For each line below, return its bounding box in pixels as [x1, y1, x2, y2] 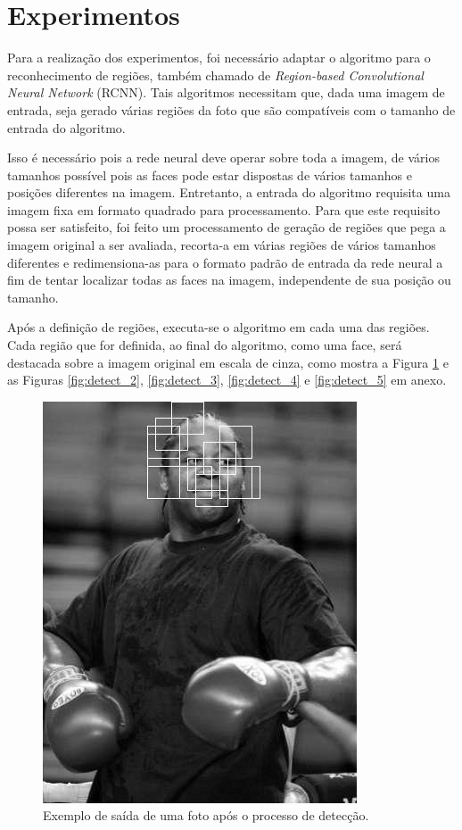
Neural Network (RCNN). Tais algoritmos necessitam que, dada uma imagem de [7, 83, 445, 102]
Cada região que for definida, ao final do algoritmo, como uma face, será [7, 336, 402, 354]
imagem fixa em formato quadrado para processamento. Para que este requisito [7, 200, 441, 219]
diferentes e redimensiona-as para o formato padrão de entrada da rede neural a [7, 253, 443, 271]
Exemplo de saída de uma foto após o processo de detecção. [43, 806, 369, 825]
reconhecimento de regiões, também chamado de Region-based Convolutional [7, 65, 424, 84]
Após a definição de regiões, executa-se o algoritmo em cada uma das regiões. [7, 318, 430, 336]
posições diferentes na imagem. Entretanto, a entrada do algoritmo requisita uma [7, 183, 450, 202]
